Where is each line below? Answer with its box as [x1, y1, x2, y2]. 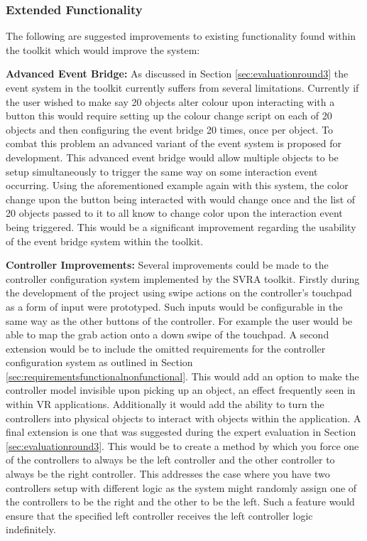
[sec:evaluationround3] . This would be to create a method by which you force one [6, 438, 359, 453]
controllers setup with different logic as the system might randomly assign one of [6, 480, 357, 495]
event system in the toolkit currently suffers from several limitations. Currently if [6, 80, 359, 95]
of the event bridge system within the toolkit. [6, 233, 204, 248]
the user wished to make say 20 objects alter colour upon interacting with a [6, 94, 335, 109]
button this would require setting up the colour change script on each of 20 [6, 108, 332, 123]
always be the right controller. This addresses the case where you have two [6, 466, 330, 481]
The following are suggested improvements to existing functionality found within [6, 28, 356, 43]
